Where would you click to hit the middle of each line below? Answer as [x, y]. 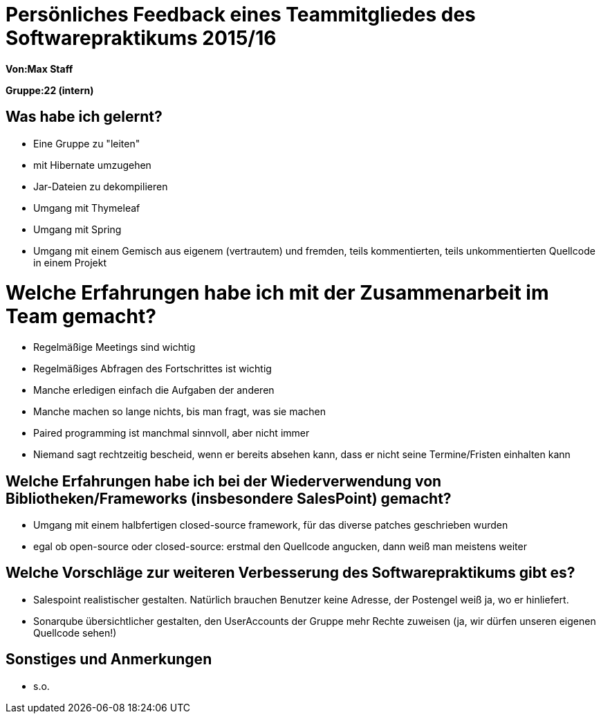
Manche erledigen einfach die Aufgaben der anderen [154, 390]
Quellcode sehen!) [75, 632]
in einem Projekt [70, 262]
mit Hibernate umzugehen [92, 165]
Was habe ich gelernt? [84, 117]
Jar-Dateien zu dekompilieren [101, 186]
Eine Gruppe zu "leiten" [87, 143]
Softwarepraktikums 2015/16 [141, 38]
